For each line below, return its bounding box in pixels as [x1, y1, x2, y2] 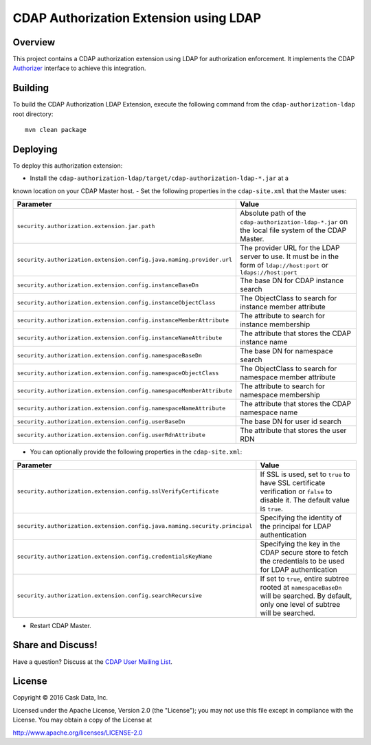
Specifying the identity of [260, 513, 342, 522]
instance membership [240, 320, 311, 329]
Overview [12, 36, 56, 48]
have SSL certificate [260, 478, 326, 487]
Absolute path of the [240, 208, 306, 218]
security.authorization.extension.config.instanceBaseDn [16, 281, 199, 289]
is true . [260, 504, 283, 513]
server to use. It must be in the [240, 252, 339, 261]
